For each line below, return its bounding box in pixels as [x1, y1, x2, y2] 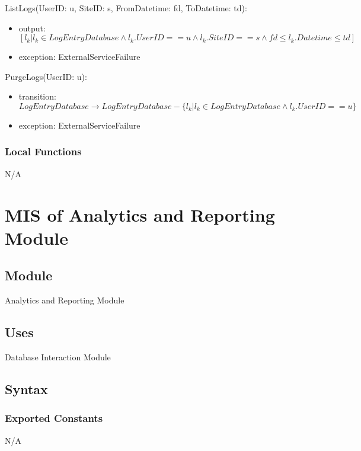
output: [18, 21, 46, 34]
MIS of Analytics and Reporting [5, 202, 275, 226]
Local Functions [5, 144, 82, 159]
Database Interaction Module [5, 350, 111, 363]
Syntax [5, 379, 48, 398]
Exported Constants [5, 411, 103, 426]
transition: [18, 90, 56, 103]
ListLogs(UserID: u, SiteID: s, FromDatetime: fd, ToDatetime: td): [5, 2, 247, 14]
